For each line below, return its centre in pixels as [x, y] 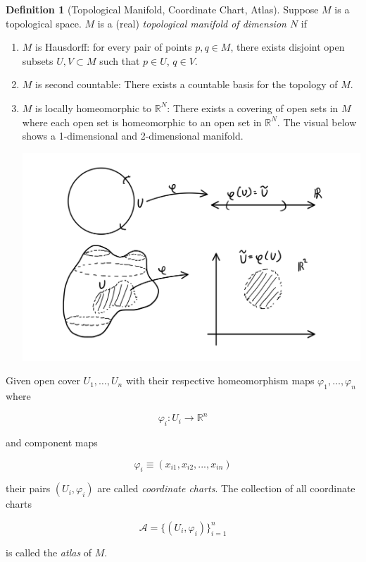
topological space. [44, 23]
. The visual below [317, 122]
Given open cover [43, 380]
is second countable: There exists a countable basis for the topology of [187, 84]
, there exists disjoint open [288, 47]
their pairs [28, 488]
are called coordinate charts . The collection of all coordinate [226, 488]
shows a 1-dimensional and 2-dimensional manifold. [133, 136]
